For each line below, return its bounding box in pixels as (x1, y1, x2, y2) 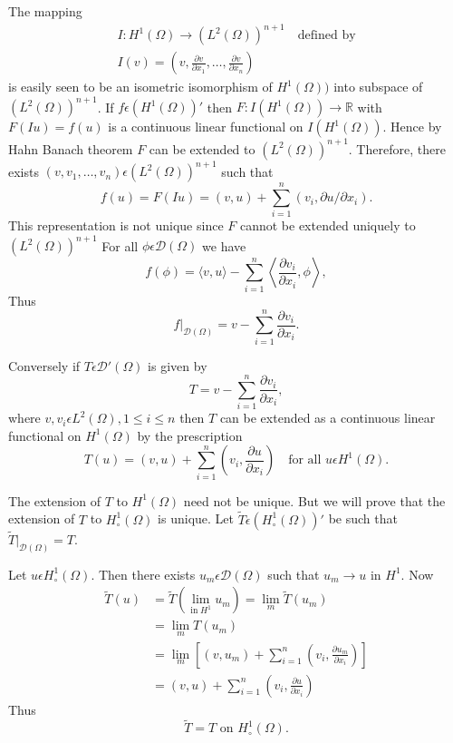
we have (202, 236, 246, 255)
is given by (148, 356, 207, 375)
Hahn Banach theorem (8, 139, 133, 158)
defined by (297, 29, 356, 43)
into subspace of (333, 77, 423, 96)
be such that (328, 509, 398, 528)
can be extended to (149, 139, 255, 158)
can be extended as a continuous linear (219, 408, 436, 427)
